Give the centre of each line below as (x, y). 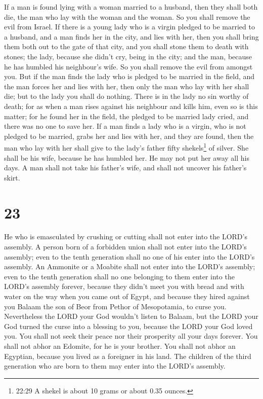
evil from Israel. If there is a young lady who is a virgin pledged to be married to (129, 27)
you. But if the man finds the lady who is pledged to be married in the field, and (129, 76)
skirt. (12, 177)
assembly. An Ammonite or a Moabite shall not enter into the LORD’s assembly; (130, 266)
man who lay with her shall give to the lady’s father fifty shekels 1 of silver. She (126, 147)
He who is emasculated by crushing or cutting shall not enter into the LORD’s (126, 237)
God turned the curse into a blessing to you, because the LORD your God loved (128, 326)
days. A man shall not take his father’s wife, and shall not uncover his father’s (125, 168)
